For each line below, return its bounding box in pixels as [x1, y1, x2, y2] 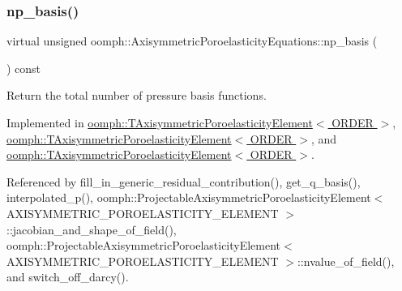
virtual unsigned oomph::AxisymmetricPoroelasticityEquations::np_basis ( [6, 32, 378, 49]
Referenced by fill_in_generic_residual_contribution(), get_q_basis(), [6, 173, 361, 190]
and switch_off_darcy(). [6, 268, 129, 285]
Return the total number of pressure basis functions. [6, 87, 267, 104]
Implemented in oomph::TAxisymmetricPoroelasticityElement [6, 114, 313, 131]
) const [6, 59, 41, 76]
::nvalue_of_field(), [297, 252, 395, 269]
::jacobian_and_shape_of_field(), [6, 220, 177, 238]
